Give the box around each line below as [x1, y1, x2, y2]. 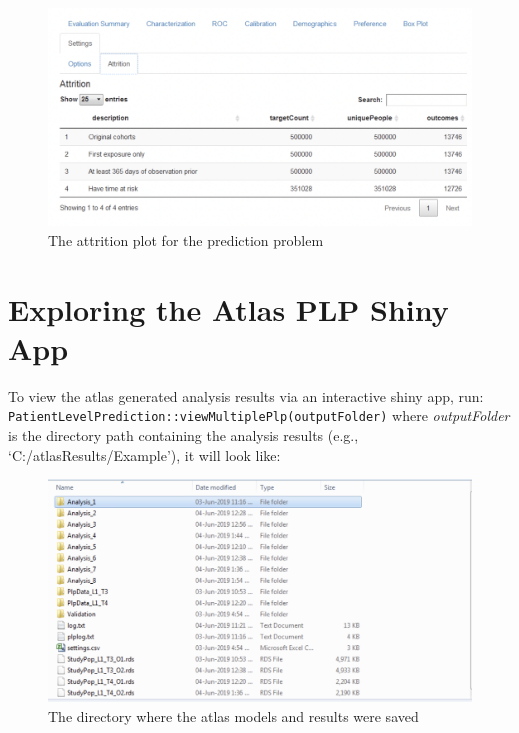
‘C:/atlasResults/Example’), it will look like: [8, 444, 281, 465]
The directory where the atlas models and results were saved [48, 705, 419, 726]
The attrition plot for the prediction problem [48, 229, 324, 250]
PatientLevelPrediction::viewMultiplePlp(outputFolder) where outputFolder [8, 405, 510, 426]
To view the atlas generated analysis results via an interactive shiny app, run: [8, 385, 484, 406]
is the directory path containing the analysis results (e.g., [8, 424, 359, 445]
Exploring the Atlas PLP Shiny [8, 288, 449, 329]
